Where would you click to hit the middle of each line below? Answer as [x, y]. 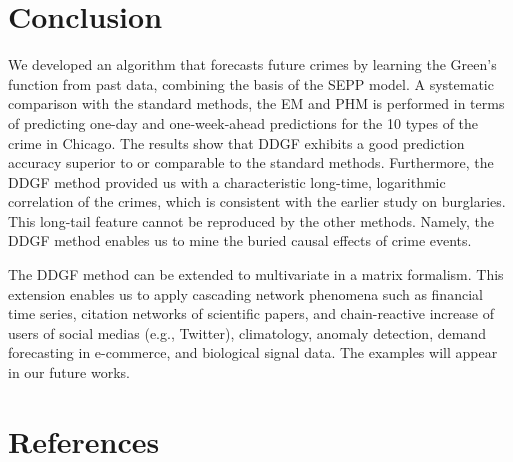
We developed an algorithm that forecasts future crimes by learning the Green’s [252, 64]
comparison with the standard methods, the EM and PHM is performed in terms [256, 103]
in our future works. [69, 372]
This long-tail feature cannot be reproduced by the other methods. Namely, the [251, 220]
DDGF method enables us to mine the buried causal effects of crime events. [240, 240]
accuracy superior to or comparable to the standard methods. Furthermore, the [251, 162]
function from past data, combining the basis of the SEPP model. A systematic [251, 83]
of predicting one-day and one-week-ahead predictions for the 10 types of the [243, 122]
